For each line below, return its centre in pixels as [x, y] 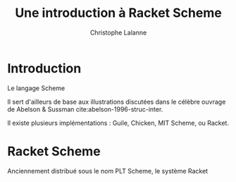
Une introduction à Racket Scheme [118, 13]
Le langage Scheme [36, 88]
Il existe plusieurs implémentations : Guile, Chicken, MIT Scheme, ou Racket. [118, 123]
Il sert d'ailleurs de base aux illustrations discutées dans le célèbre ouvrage [117, 102]
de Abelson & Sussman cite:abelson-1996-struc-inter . [85, 109]
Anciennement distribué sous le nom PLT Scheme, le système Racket [108, 171]
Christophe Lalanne [118, 32]
